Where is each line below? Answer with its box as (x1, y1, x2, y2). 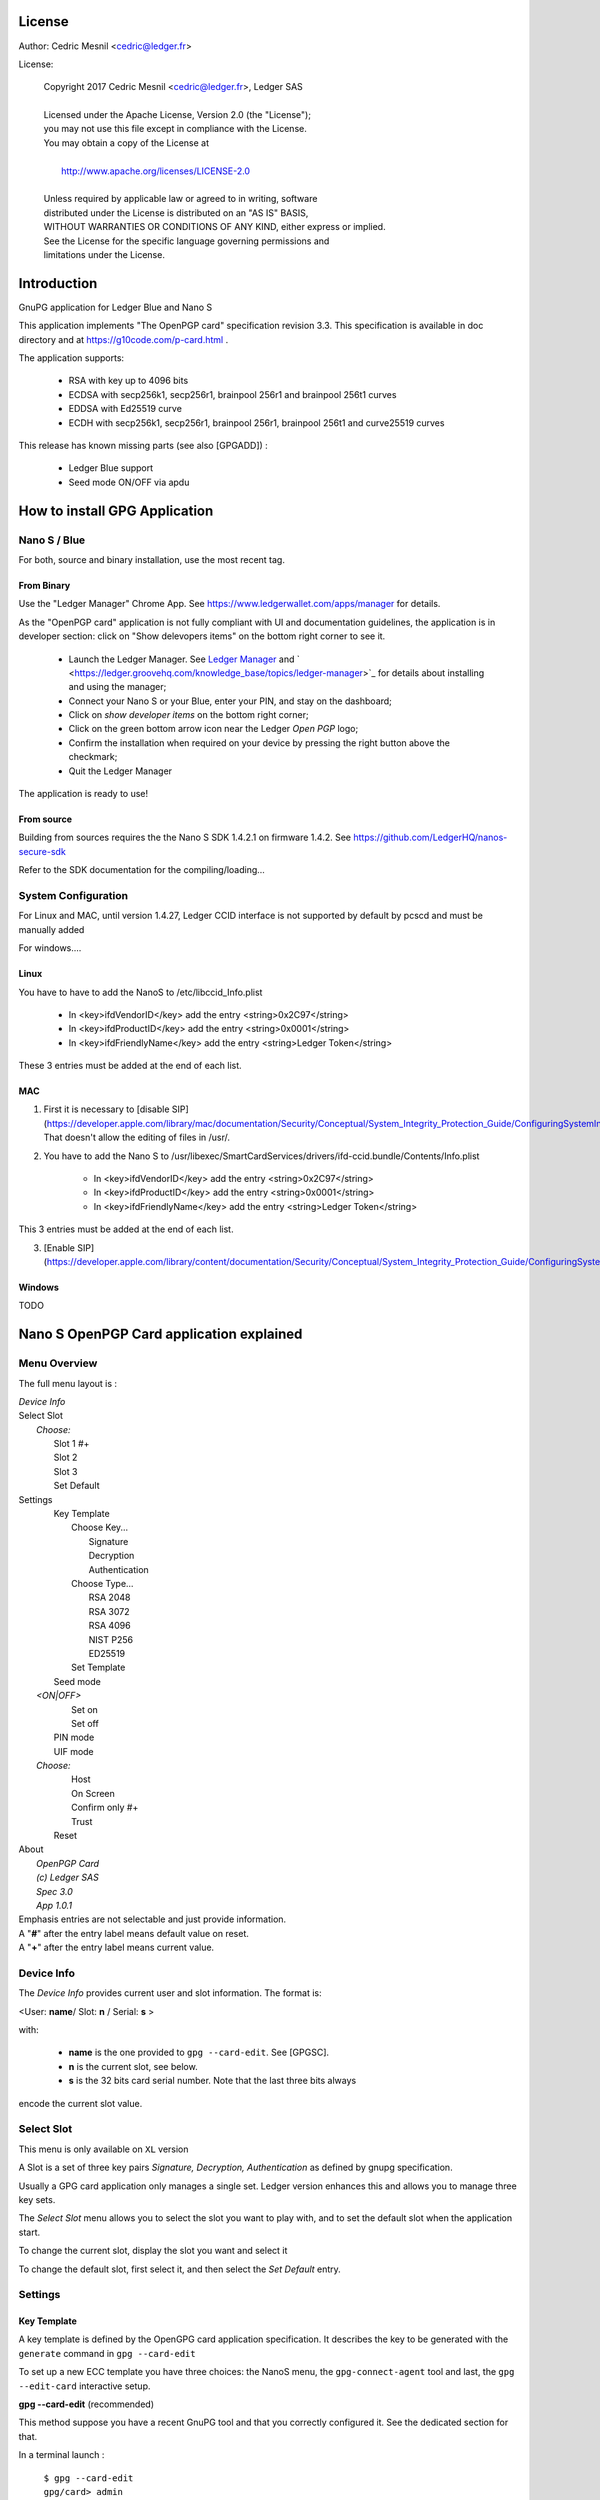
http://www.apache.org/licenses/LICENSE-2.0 (61, 165, 250, 177)
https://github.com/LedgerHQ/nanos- (353, 831, 508, 844)
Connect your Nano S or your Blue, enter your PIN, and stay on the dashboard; (68, 695, 392, 707)
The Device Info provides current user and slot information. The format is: (18, 1987, 322, 1999)
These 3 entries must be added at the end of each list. (18, 1060, 242, 1072)
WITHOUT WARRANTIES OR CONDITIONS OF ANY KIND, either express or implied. (43, 221, 386, 233)
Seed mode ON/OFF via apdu (68, 476, 190, 488)
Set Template (71, 1661, 126, 1674)
